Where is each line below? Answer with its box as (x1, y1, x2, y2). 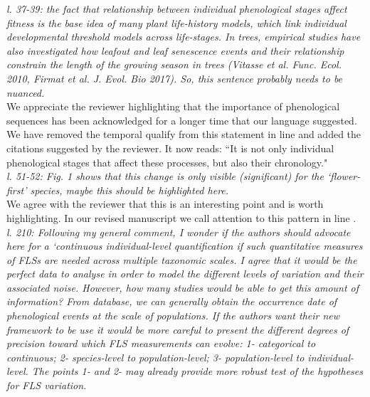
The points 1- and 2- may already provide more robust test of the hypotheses (31, 364, 363, 379)
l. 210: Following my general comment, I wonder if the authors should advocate (6, 224, 351, 239)
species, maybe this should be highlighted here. (30, 182, 229, 197)
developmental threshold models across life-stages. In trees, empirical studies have (6, 29, 361, 44)
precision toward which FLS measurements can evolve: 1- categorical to (6, 336, 316, 351)
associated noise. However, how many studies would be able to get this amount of (6, 280, 359, 295)
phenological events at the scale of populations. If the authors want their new (6, 308, 340, 323)
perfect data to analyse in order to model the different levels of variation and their (6, 266, 364, 281)
